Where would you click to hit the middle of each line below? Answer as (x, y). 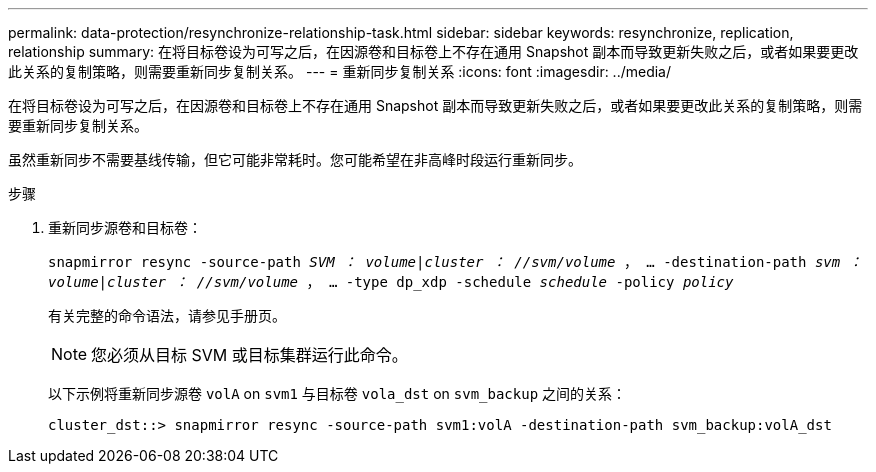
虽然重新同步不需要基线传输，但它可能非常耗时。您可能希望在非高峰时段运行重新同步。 (295, 159)
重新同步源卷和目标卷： (125, 227)
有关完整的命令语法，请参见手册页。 (167, 315)
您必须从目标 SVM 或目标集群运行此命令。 (249, 355)
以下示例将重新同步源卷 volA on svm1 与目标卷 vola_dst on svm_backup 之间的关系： (337, 393)
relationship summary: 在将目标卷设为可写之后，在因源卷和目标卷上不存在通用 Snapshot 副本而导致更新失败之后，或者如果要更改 (433, 51)
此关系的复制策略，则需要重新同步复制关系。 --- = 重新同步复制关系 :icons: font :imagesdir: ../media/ (340, 71)
